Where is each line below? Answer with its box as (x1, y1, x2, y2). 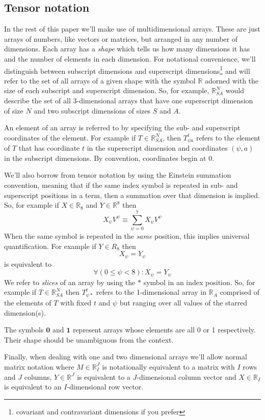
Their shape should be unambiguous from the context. (4, 334, 174, 345)
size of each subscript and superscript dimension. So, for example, (4, 85, 209, 96)
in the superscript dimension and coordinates (87, 143, 228, 153)
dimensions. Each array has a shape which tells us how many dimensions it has (4, 43, 250, 54)
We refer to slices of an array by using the (4, 276, 136, 287)
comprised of (220, 287, 259, 297)
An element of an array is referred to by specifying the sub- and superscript (4, 122, 241, 133)
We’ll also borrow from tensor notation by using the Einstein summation (4, 170, 231, 180)
